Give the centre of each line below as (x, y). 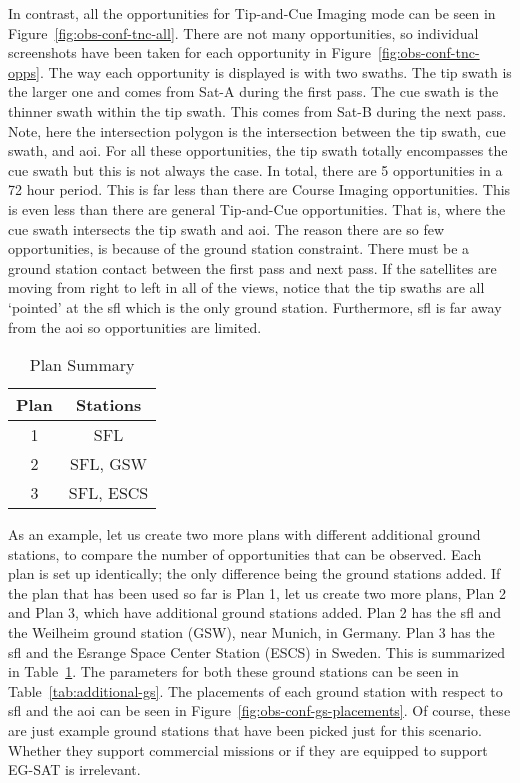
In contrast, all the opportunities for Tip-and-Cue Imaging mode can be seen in (252, 13)
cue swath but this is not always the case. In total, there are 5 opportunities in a (255, 169)
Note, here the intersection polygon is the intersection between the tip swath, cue (257, 130)
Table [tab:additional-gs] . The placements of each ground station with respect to (255, 690)
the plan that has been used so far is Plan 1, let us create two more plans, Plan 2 (257, 592)
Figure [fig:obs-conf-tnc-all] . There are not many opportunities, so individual (243, 32)
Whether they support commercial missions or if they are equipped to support (248, 749)
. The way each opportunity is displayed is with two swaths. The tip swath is (275, 71)
